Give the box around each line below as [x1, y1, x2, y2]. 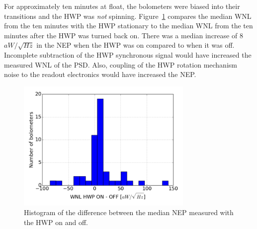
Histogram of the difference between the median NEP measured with [24, 207, 234, 218]
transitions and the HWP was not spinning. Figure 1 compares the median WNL [4, 10, 252, 21]
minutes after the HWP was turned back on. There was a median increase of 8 [4, 30, 243, 40]
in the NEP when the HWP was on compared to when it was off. [36, 40, 235, 50]
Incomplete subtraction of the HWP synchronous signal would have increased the [4, 49, 252, 60]
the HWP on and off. [24, 217, 88, 227]
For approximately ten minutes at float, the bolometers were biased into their [4, 1, 240, 11]
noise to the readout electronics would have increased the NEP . [4, 69, 196, 79]
